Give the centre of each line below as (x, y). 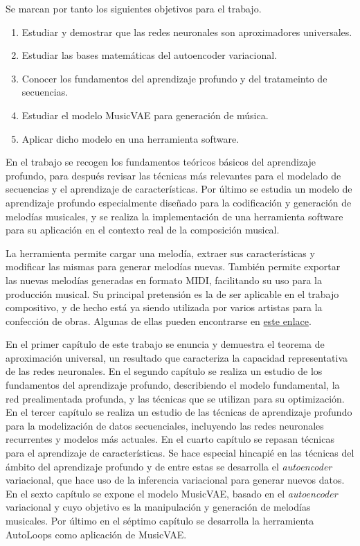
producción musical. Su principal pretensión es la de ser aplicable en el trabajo (172, 293)
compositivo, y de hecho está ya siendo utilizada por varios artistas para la (164, 307)
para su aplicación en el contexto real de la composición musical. (143, 230)
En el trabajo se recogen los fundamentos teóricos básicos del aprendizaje (161, 162)
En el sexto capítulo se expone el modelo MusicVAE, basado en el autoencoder (172, 493)
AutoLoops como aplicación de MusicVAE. (96, 534)
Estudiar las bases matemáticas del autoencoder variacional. (149, 55)
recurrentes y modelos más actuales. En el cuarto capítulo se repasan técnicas (170, 439)
